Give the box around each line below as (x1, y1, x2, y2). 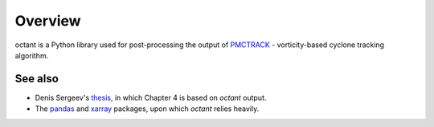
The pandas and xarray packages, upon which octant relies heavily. (35, 104, 260, 113)
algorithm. (14, 50, 49, 60)
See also (14, 72, 59, 85)
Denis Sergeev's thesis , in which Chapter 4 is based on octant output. (35, 93, 267, 102)
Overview (14, 12, 81, 30)
